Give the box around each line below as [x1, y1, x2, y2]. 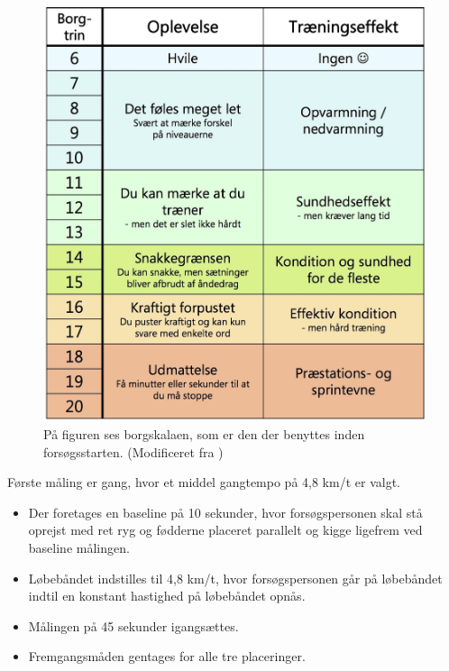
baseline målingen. [28, 538, 130, 556]
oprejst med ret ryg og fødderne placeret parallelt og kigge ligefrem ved [28, 520, 423, 539]
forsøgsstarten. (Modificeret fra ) [43, 442, 224, 461]
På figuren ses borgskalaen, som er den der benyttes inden [43, 425, 365, 444]
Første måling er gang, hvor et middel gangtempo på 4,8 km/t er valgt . [7, 473, 400, 492]
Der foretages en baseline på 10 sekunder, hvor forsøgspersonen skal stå [28, 502, 423, 521]
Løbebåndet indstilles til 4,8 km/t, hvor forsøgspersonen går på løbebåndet [28, 568, 443, 587]
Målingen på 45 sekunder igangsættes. [28, 616, 239, 635]
